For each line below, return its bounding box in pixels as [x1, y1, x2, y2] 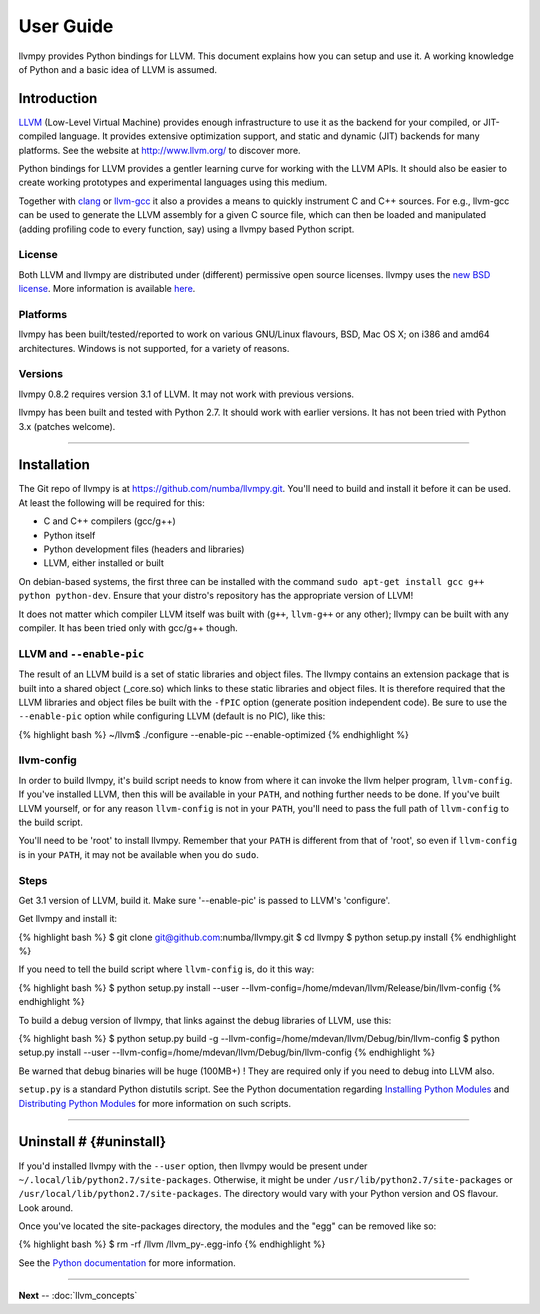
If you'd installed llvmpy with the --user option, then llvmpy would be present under [18, 1160, 368, 1172]
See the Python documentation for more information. [18, 1256, 237, 1269]
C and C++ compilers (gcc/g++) [43, 515, 177, 527]
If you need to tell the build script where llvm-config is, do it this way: [18, 963, 315, 975]
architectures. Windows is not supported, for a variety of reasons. [18, 342, 290, 354]
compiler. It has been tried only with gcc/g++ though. [18, 621, 239, 634]
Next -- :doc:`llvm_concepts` [18, 1290, 138, 1302]
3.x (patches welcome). [18, 420, 116, 432]
